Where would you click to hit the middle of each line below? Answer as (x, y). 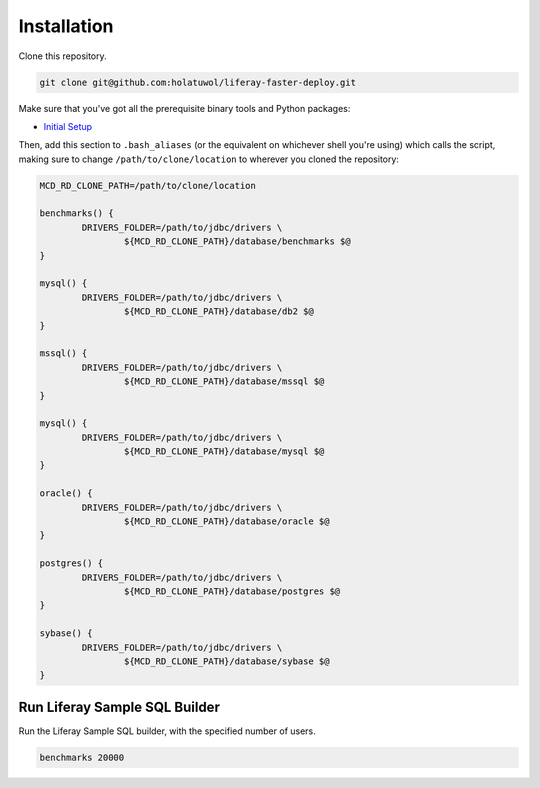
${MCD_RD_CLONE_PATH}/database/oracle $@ (226, 521)
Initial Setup (68, 126)
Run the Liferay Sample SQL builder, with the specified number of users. (167, 731)
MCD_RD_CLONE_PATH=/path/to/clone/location (148, 185)
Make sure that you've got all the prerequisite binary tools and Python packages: (184, 108)
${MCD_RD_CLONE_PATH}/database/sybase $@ (226, 661)
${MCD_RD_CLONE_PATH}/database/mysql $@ (224, 451)
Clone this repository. (62, 56)
